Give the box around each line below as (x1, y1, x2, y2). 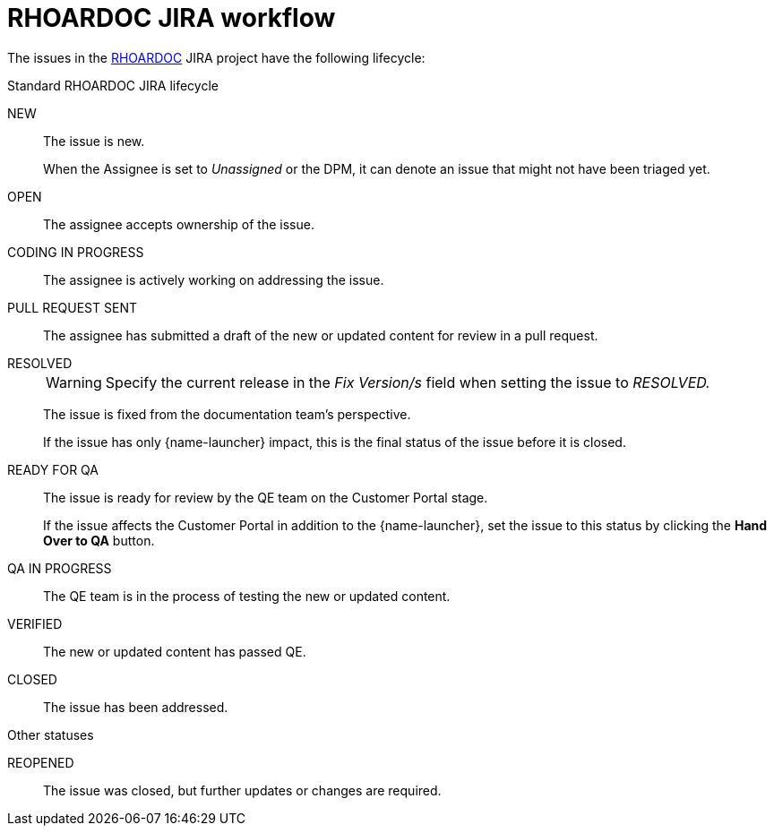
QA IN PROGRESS (7, 560, 112, 576)
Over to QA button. (43, 532, 155, 548)
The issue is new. (43, 133, 145, 149)
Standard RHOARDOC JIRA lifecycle (7, 77, 219, 93)
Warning (46, 373, 102, 391)
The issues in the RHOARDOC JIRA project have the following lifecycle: (7, 49, 426, 65)
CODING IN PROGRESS (7, 244, 144, 260)
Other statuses (7, 726, 94, 743)
